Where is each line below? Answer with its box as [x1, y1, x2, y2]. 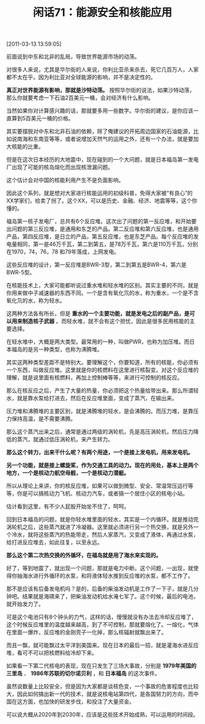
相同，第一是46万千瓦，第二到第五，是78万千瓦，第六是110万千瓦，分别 [16, 240, 198, 248]
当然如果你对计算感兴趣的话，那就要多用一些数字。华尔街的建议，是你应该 [6, 107, 193, 115]
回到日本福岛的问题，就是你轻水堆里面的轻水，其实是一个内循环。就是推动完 [6, 516, 199, 523]
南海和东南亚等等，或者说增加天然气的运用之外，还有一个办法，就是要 [16, 135, 193, 143]
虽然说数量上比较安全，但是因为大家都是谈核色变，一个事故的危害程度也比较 [6, 683, 199, 690]
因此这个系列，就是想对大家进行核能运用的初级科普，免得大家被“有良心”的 [6, 190, 193, 197]
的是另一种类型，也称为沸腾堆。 [22, 346, 103, 353]
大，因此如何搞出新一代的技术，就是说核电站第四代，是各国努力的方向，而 [6, 690, 193, 698]
